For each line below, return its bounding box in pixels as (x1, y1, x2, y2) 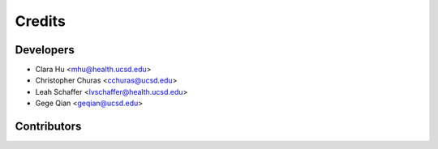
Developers (15, 43, 75, 57)
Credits (15, 12, 67, 30)
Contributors (15, 120, 82, 134)
